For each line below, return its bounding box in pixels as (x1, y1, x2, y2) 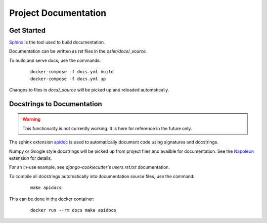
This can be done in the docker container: (9, 196, 94, 202)
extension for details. (9, 155, 52, 161)
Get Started (9, 26, 45, 35)
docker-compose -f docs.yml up (30, 76, 106, 82)
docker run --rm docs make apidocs (30, 207, 117, 213)
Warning (22, 116, 41, 122)
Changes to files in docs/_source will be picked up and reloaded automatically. (9, 87, 169, 93)
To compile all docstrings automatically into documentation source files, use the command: (9, 173, 195, 179)
